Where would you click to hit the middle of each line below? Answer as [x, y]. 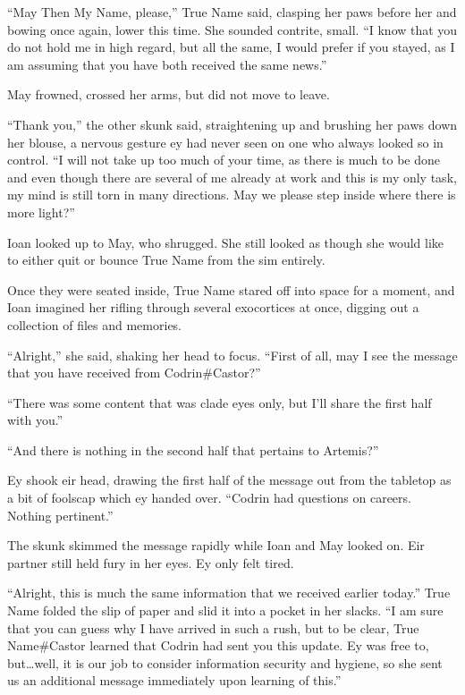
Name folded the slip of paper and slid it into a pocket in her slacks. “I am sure [225, 610]
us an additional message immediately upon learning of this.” [174, 680]
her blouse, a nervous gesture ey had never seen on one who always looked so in [225, 142]
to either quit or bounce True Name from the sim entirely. [166, 260]
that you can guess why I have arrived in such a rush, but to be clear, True [213, 627]
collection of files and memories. [95, 324]
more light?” [41, 212]
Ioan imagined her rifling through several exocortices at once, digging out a [213, 307]
